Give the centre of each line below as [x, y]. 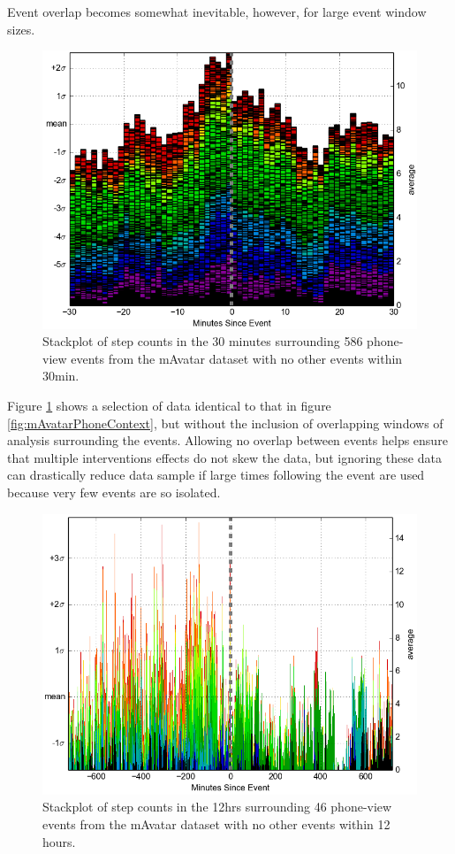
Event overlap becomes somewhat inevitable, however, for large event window [217, 12]
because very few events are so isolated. [114, 492]
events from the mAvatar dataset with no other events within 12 [216, 824]
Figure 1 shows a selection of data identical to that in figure [169, 406]
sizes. [21, 29]
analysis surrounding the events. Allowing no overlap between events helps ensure [227, 440]
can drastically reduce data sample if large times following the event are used [216, 475]
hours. [59, 841]
